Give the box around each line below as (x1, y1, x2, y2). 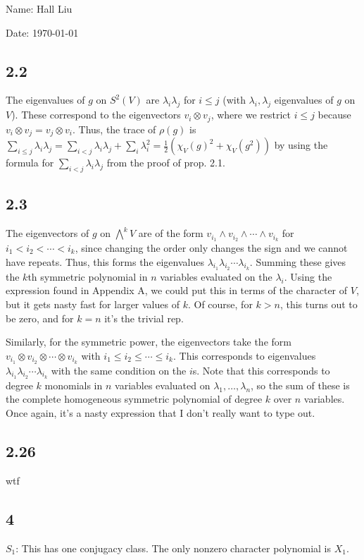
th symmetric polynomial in (27, 269, 148, 284)
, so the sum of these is (251, 377, 350, 392)
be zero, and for (6, 310, 74, 325)
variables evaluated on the (160, 269, 272, 284)
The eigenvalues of (6, 92, 85, 107)
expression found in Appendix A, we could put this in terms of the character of (6, 283, 348, 298)
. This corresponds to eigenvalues (172, 348, 316, 363)
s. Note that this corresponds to (192, 363, 330, 377)
